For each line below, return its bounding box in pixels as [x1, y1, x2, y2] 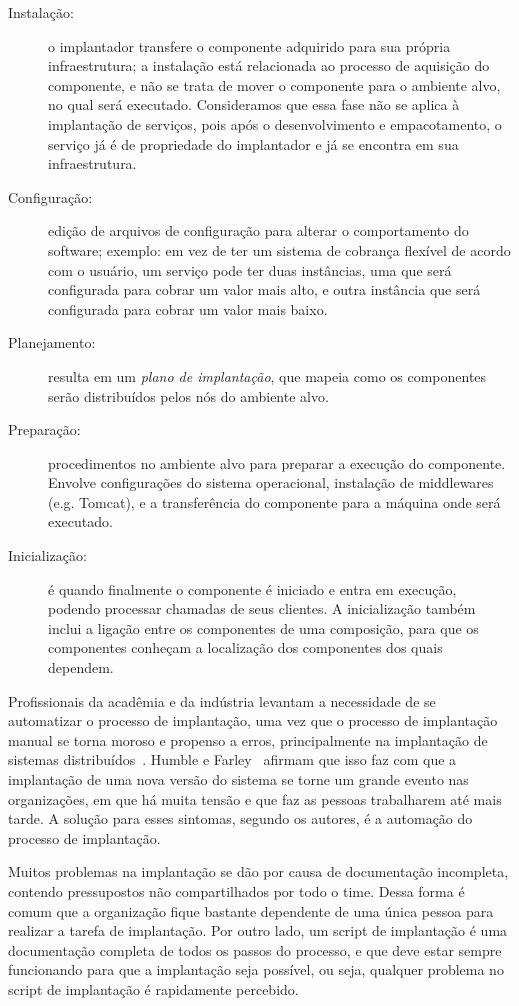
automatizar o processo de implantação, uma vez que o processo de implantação [8, 710, 498, 731]
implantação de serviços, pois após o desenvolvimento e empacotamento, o [48, 113, 502, 134]
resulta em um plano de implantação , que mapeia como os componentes [48, 365, 487, 386]
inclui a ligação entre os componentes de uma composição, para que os [48, 617, 479, 638]
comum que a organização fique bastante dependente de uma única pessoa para [8, 900, 494, 921]
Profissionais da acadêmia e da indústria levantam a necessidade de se [8, 690, 436, 711]
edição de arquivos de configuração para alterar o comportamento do [48, 220, 469, 241]
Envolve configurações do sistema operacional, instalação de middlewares [48, 472, 494, 493]
